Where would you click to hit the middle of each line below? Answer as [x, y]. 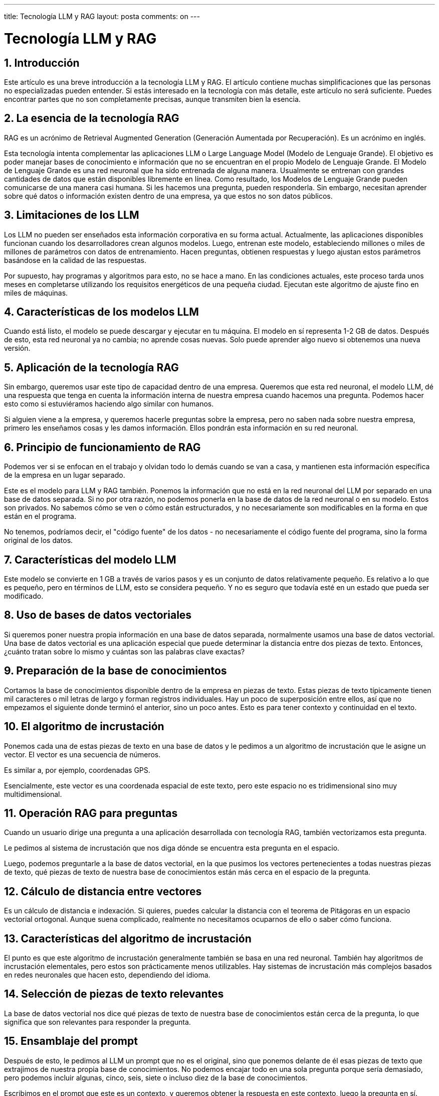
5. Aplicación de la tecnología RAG [91, 367]
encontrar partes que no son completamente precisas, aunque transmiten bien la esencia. [152, 99]
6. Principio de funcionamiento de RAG [102, 447]
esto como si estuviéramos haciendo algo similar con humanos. [109, 404]
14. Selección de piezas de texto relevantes [114, 994]
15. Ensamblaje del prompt [71, 1041]
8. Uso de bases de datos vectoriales [98, 615]
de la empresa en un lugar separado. [65, 475]
